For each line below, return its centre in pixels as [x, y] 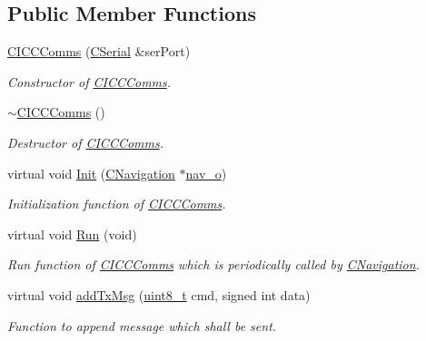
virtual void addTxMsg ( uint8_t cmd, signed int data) [159, 294]
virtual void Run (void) [72, 234]
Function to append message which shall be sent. [142, 325]
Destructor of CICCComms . [86, 142]
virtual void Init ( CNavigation [91, 173]
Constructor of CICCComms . [89, 81]
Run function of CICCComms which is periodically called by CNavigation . [213, 264]
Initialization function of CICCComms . [117, 204]
